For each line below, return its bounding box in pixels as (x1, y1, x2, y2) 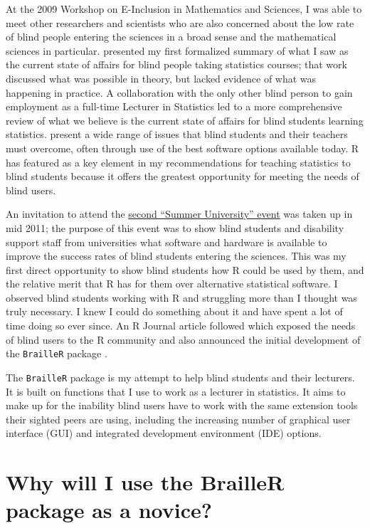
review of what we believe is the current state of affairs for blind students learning (6, 112, 364, 127)
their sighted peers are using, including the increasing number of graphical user (6, 411, 351, 426)
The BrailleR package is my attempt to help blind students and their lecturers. (6, 369, 355, 384)
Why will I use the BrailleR (6, 468, 285, 497)
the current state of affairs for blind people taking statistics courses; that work (6, 57, 347, 72)
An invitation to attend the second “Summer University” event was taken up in (6, 206, 353, 221)
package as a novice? (6, 495, 212, 524)
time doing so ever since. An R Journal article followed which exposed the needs (6, 318, 356, 333)
